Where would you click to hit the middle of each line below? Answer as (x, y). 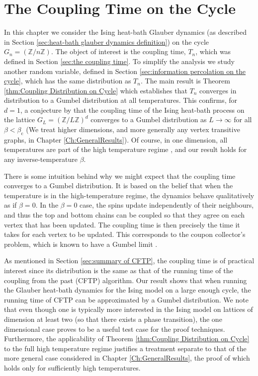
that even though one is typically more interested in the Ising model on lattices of (129, 309)
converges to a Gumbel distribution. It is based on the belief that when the (119, 186)
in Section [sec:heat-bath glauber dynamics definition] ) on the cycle (107, 41)
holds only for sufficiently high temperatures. (72, 367)
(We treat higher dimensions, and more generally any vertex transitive (133, 129)
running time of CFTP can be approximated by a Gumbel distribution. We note (126, 299)
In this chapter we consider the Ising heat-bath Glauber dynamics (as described (125, 32)
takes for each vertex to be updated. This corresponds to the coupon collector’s (125, 234)
